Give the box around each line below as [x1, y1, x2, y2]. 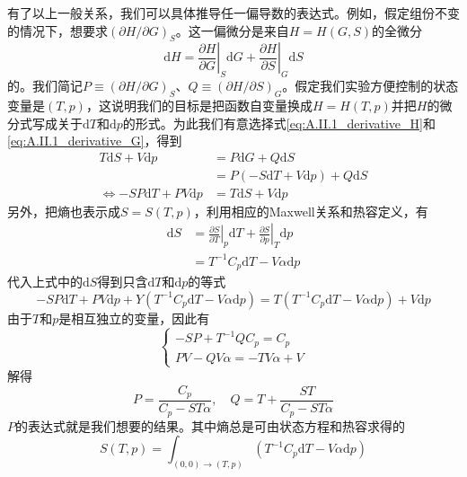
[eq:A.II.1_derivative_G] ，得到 [7, 131, 182, 150]
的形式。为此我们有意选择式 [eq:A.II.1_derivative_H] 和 [122, 113, 436, 132]
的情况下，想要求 [7, 21, 108, 40]
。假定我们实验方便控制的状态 [282, 76, 459, 95]
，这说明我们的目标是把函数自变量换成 [85, 95, 313, 114]
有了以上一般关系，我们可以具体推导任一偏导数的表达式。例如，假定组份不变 [7, 4, 460, 22]
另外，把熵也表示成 [7, 201, 120, 220]
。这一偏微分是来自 [175, 21, 289, 40]
